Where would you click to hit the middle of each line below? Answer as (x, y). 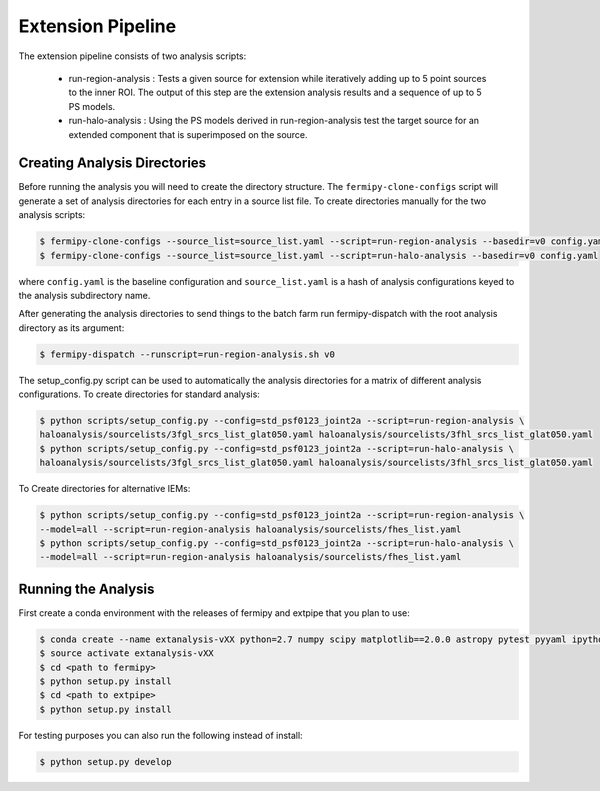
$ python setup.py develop (105, 761)
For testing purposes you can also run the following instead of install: (161, 735)
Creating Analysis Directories (112, 163)
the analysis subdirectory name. (84, 295)
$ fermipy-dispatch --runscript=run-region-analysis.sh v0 (187, 354)
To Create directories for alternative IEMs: (104, 489)
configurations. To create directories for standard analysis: (139, 394)
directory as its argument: (71, 327)
